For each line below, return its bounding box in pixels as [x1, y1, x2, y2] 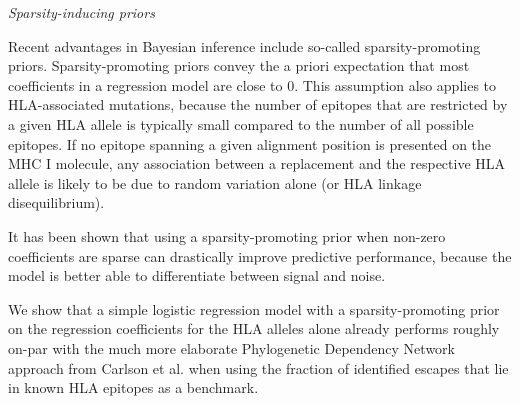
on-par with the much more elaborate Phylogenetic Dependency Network [8, 337, 455, 358]
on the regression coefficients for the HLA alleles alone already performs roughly [8, 318, 500, 339]
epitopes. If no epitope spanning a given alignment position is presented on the [8, 133, 492, 154]
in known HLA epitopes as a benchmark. [8, 377, 259, 398]
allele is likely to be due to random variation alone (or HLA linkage [8, 172, 422, 193]
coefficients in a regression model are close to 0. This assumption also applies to [8, 74, 497, 95]
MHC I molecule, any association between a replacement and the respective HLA [8, 153, 506, 174]
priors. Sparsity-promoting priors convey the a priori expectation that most [8, 55, 470, 76]
